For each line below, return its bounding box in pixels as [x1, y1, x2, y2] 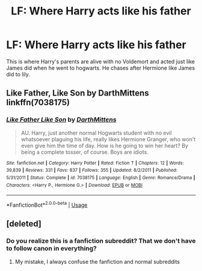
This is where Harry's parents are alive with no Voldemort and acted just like [6, 58, 195, 65]
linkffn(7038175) [6, 97, 70, 108]
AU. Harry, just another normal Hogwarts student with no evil [20, 129, 173, 136]
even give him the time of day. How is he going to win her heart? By [20, 142, 188, 149]
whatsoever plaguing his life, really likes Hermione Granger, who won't [20, 135, 196, 142]
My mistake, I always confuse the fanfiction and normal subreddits [14, 258, 180, 265]
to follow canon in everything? [6, 245, 97, 253]
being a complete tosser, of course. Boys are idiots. [20, 148, 149, 156]
